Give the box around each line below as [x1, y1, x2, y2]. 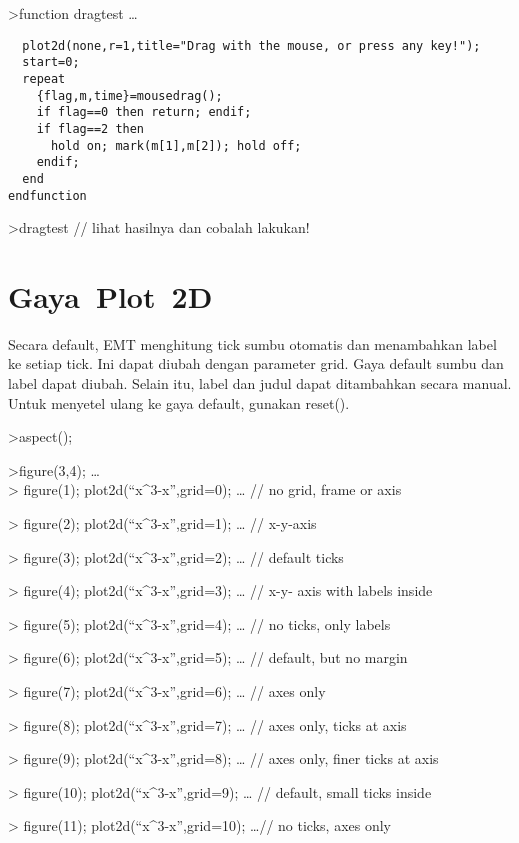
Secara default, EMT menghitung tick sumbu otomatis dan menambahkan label [8, 333, 497, 354]
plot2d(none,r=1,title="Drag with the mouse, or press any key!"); [22, 38, 481, 53]
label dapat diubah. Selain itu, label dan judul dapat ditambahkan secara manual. [8, 373, 512, 394]
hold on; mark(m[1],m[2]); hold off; [50, 138, 302, 153]
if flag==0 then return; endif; [36, 105, 252, 120]
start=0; [22, 55, 80, 70]
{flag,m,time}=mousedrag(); [36, 88, 223, 103]
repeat [22, 71, 66, 86]
